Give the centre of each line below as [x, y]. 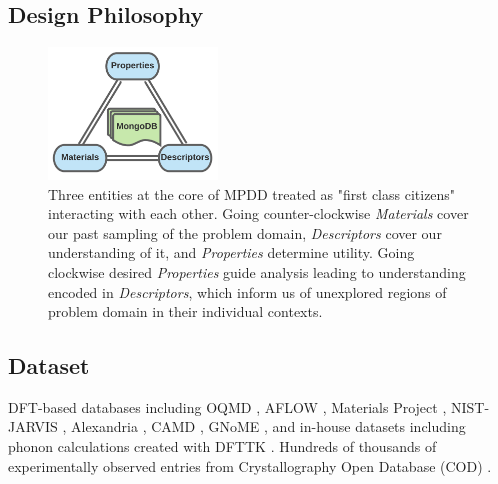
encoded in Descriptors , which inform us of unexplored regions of [247, 291]
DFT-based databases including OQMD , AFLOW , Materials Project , [227, 406]
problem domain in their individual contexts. [185, 311]
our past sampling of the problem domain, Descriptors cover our [245, 232]
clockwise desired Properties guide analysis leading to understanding [257, 271]
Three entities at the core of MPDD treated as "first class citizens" [252, 193]
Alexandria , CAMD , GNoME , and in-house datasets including [268, 426]
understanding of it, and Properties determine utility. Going [231, 252]
